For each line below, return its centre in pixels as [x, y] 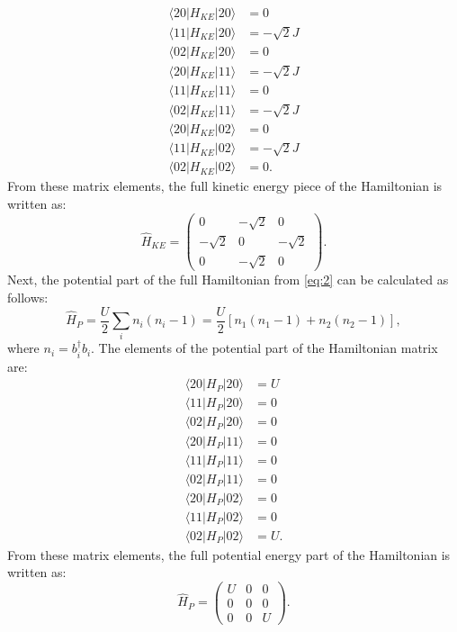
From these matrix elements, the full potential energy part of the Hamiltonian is [229, 554]
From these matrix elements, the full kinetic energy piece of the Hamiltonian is [225, 186]
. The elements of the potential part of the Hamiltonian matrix [264, 348]
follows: [28, 297]
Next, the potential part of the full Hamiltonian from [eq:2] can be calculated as [228, 280]
